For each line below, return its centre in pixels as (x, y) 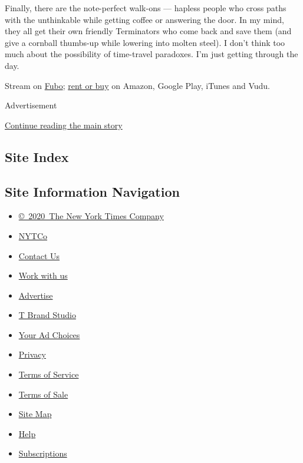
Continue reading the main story (64, 125)
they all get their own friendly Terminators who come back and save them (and (148, 31)
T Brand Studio (47, 315)
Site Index (37, 156)
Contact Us (39, 255)
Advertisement (31, 105)
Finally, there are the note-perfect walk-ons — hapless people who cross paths (146, 8)
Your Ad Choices (49, 334)
